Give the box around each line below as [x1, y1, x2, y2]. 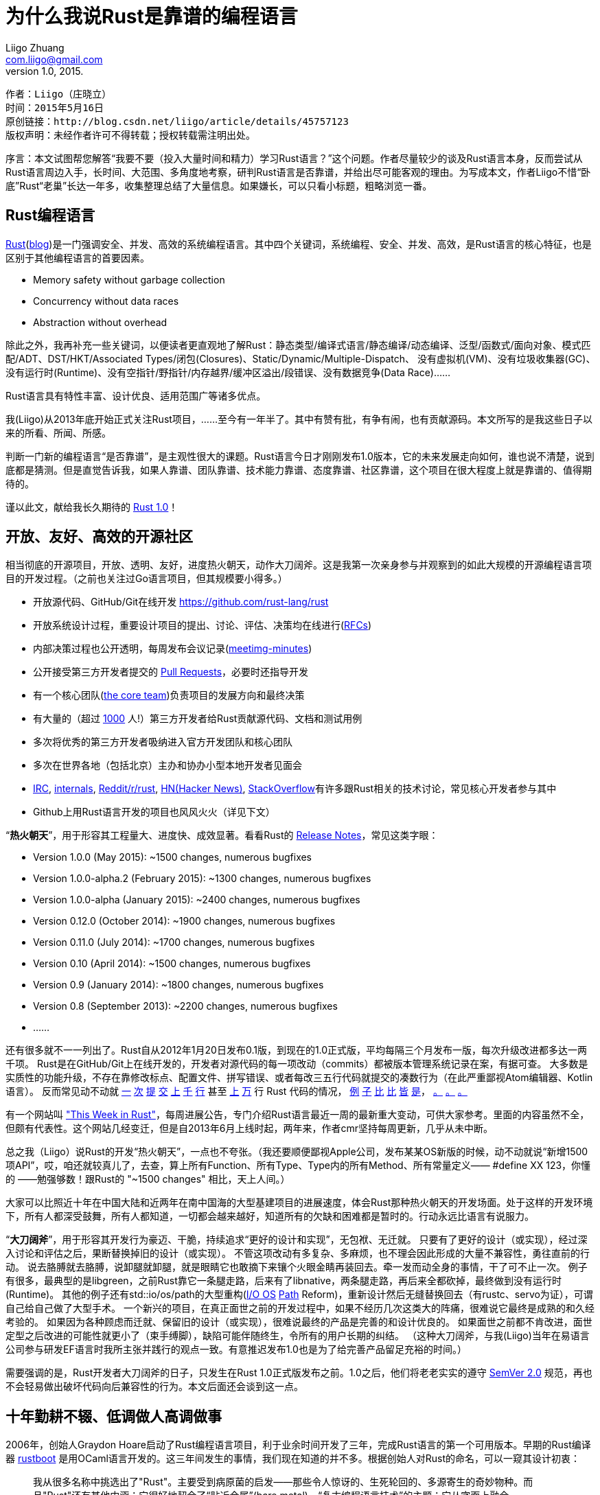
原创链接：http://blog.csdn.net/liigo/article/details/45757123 [5, 115, 349, 127]
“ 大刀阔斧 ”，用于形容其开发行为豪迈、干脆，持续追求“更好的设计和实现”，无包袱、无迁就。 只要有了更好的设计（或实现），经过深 [5, 1233, 588, 1246]
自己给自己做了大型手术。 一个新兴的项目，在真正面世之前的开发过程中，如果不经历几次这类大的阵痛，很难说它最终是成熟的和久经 [5, 1302, 595, 1314]
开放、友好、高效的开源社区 [5, 528, 193, 546]
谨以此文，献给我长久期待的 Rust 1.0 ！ [5, 500, 178, 513]
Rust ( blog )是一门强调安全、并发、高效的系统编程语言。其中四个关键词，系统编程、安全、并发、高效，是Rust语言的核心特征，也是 [5, 237, 592, 250]
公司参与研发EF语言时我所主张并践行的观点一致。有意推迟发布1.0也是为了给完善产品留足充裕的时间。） [5, 1343, 467, 1356]
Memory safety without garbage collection [33, 273, 225, 286]
